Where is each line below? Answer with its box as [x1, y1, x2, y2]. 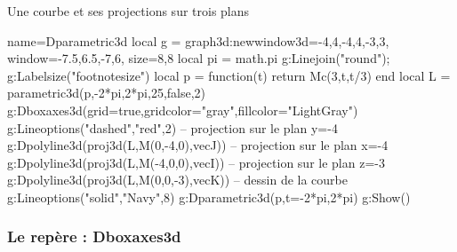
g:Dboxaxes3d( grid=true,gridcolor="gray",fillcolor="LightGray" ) [7, 100, 358, 119]
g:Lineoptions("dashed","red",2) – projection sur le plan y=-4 [7, 118, 338, 137]
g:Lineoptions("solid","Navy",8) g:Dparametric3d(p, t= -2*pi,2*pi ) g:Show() [7, 187, 411, 206]
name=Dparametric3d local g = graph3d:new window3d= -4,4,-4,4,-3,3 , [7, 31, 389, 50]
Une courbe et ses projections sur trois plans [7, 2, 250, 20]
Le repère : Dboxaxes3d [7, 225, 181, 248]
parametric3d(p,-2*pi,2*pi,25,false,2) [7, 83, 206, 102]
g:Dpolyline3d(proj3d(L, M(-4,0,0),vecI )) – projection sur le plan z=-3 [7, 153, 385, 171]
